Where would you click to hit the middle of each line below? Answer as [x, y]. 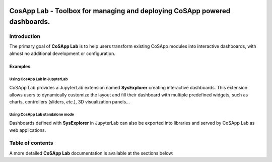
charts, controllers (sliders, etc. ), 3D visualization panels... [70, 101]
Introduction [25, 36]
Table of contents [31, 143]
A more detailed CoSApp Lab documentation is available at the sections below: [91, 153]
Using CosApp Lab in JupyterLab [39, 79]
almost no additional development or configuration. [62, 53]
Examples [20, 66]
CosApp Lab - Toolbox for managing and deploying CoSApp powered [120, 11]
